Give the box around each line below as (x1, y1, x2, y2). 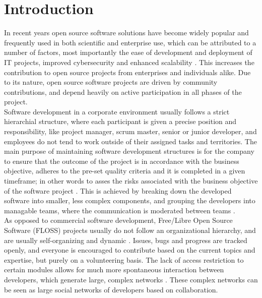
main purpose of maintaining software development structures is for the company (4, 146, 254, 156)
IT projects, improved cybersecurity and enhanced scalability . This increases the (4, 56, 254, 67)
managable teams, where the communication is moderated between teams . (4, 205, 235, 215)
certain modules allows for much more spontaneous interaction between (4, 264, 224, 275)
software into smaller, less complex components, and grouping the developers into (4, 195, 255, 206)
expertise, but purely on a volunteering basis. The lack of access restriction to (4, 254, 244, 265)
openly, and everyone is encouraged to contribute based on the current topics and (4, 245, 255, 255)
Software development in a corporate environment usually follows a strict (4, 106, 230, 116)
